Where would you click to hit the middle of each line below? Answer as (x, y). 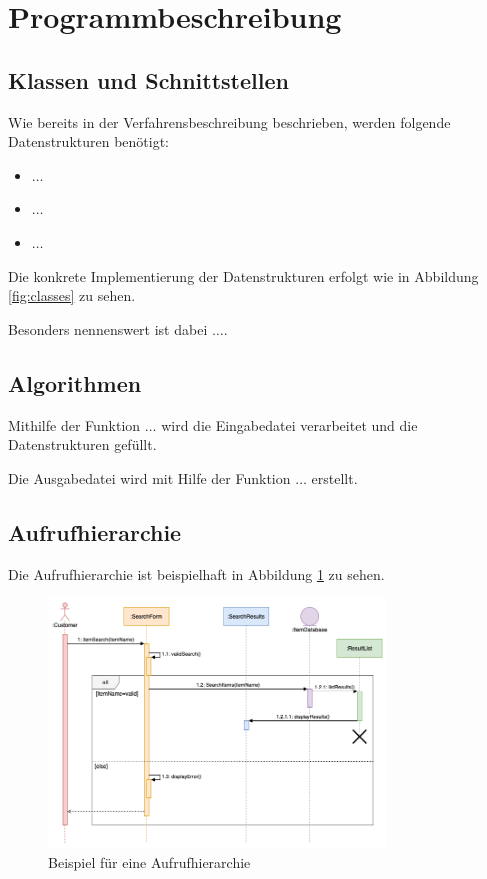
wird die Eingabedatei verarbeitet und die (289, 424)
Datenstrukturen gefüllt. (82, 444)
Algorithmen (75, 382)
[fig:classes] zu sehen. (72, 295)
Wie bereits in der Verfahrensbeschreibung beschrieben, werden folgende (229, 121)
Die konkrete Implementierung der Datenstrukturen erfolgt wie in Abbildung (243, 275)
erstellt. (334, 477)
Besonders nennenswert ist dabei (108, 328)
